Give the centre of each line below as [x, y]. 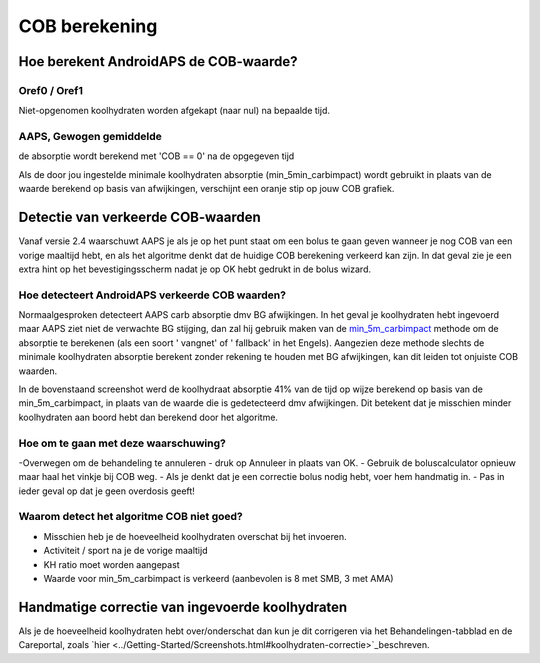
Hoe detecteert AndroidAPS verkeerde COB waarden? [152, 295]
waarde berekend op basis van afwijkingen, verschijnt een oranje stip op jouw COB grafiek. [206, 189]
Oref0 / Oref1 [51, 90]
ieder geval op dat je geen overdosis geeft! [106, 491]
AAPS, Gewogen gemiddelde [90, 137]
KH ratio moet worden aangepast [111, 564]
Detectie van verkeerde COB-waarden [140, 217]
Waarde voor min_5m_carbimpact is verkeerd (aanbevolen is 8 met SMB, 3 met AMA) [218, 579]
